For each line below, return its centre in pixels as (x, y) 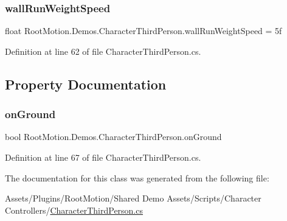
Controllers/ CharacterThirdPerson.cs (74, 210)
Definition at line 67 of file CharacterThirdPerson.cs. (103, 157)
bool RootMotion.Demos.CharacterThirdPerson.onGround (113, 137)
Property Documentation (86, 84)
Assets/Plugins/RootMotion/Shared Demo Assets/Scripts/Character (133, 198)
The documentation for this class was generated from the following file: (137, 177)
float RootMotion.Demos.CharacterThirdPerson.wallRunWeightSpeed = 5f (143, 31)
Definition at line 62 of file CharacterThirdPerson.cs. (103, 51)
